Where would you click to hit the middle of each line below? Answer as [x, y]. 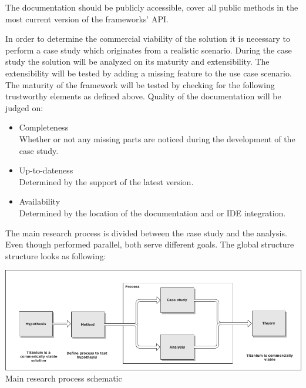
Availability [40, 201]
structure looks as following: [56, 255]
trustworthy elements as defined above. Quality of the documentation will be [143, 96]
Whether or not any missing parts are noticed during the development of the [157, 138]
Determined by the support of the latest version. [106, 181]
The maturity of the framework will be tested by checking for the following [140, 84]
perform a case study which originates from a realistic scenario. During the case [149, 50]
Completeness [44, 127]
